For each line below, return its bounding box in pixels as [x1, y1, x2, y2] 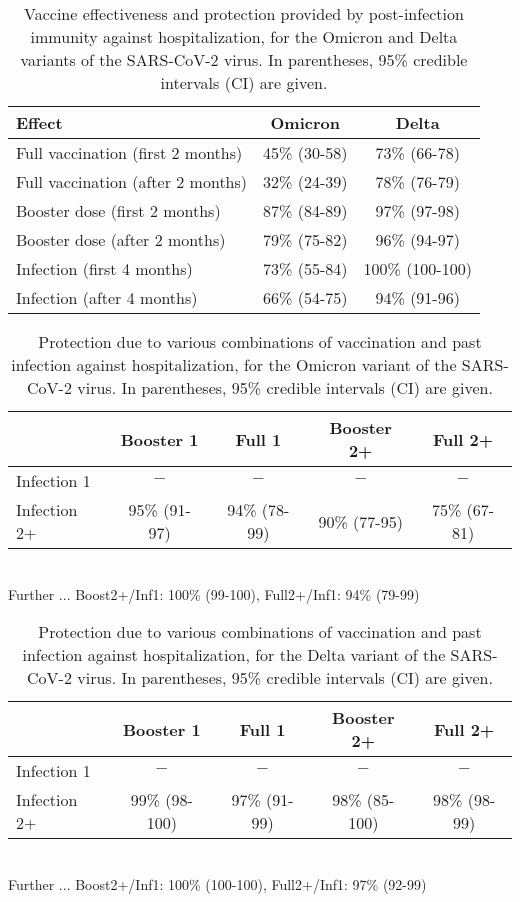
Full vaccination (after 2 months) [16, 170, 248, 193]
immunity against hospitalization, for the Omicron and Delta [30, 25, 458, 48]
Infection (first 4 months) [16, 257, 193, 280]
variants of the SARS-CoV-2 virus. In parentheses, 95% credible [20, 48, 468, 71]
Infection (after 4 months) [16, 286, 198, 309]
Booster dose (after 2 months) [16, 228, 226, 251]
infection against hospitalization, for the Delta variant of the [22, 643, 446, 667]
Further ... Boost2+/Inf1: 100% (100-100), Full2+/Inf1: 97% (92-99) [8, 873, 427, 894]
